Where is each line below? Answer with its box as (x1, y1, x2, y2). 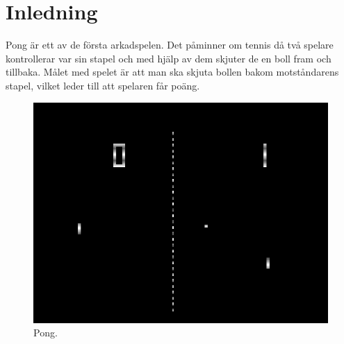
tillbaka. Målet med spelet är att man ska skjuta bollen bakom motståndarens (6, 64, 339, 79)
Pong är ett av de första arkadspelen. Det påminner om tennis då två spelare (6, 37, 334, 52)
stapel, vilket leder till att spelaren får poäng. (6, 78, 200, 92)
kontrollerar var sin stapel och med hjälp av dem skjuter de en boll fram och (6, 51, 331, 65)
